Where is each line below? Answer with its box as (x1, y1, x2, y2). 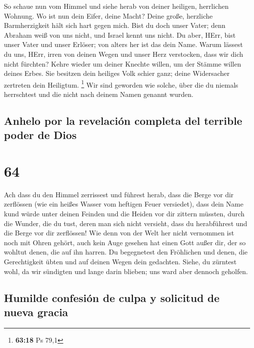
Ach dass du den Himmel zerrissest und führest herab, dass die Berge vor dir (4, 189, 234, 199)
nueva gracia (4, 304, 68, 320)
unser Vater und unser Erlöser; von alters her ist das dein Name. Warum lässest (4, 39, 243, 49)
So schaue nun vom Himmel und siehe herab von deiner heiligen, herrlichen (4, 1, 229, 11)
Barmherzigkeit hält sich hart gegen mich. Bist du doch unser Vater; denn (4, 20, 226, 30)
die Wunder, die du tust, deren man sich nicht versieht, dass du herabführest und (4, 218, 248, 228)
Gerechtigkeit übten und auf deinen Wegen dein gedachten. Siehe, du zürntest (4, 256, 237, 267)
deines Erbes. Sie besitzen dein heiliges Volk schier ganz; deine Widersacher (4, 68, 230, 78)
